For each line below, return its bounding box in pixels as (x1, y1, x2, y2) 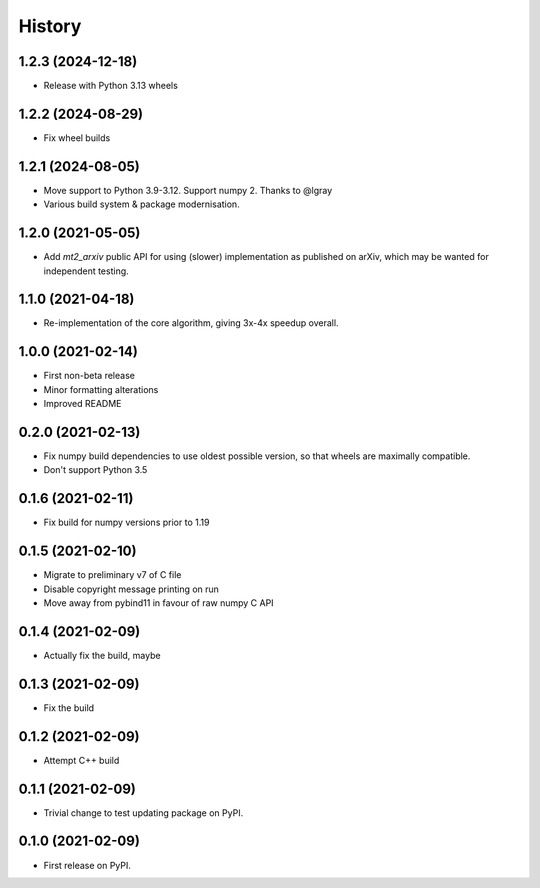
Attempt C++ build (43, 754, 120, 766)
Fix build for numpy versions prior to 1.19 (43, 516, 210, 529)
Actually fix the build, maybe (43, 649, 161, 661)
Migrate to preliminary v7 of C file (43, 569, 182, 581)
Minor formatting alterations (43, 383, 159, 395)
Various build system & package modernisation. (43, 198, 240, 210)
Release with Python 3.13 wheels (43, 80, 179, 92)
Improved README (43, 398, 122, 410)
